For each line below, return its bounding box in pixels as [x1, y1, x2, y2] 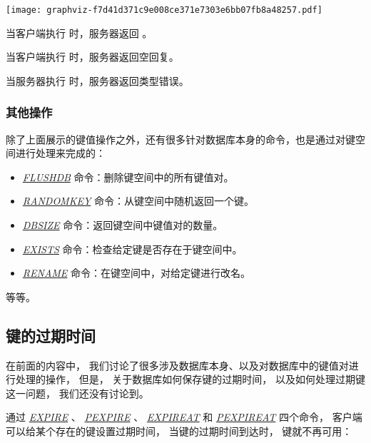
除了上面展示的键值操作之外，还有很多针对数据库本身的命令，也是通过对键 [6, 131, 355, 146]
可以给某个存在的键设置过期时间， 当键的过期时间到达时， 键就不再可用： [6, 423, 352, 438]
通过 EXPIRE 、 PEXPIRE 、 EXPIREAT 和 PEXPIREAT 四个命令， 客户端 [6, 409, 362, 424]
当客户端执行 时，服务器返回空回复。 [6, 49, 179, 64]
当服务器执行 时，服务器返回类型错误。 [6, 73, 189, 88]
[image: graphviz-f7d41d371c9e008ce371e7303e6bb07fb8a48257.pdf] [6, 5, 322, 15]
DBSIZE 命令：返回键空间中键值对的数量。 [22, 218, 223, 233]
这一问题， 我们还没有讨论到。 [6, 385, 149, 400]
